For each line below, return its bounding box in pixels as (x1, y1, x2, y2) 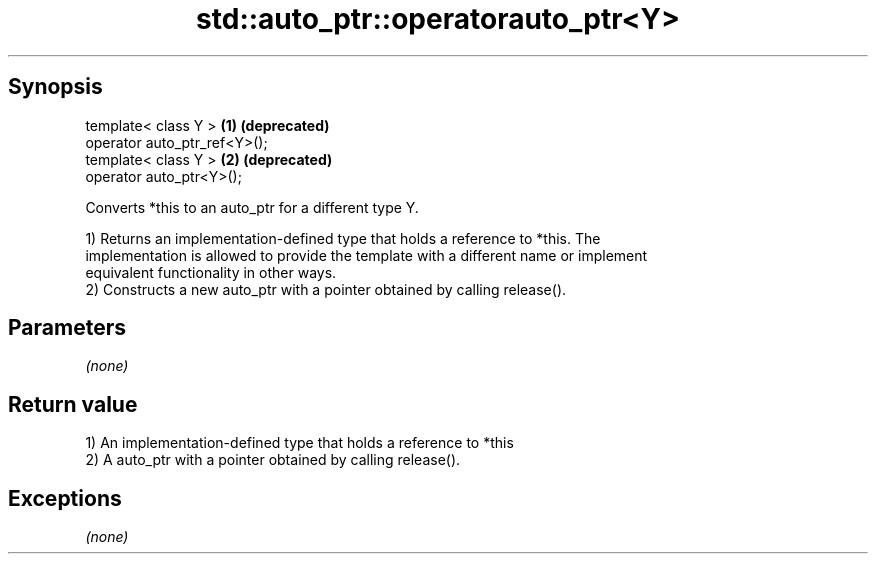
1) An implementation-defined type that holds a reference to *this (85, 434, 514, 452)
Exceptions (8, 485, 122, 511)
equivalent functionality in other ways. (85, 263, 337, 281)
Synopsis (8, 74, 103, 100)
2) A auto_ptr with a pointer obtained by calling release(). (85, 451, 461, 469)
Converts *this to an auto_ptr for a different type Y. (85, 198, 419, 216)
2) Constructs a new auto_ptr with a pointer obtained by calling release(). (85, 280, 567, 298)
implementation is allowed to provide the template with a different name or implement (85, 246, 648, 264)
